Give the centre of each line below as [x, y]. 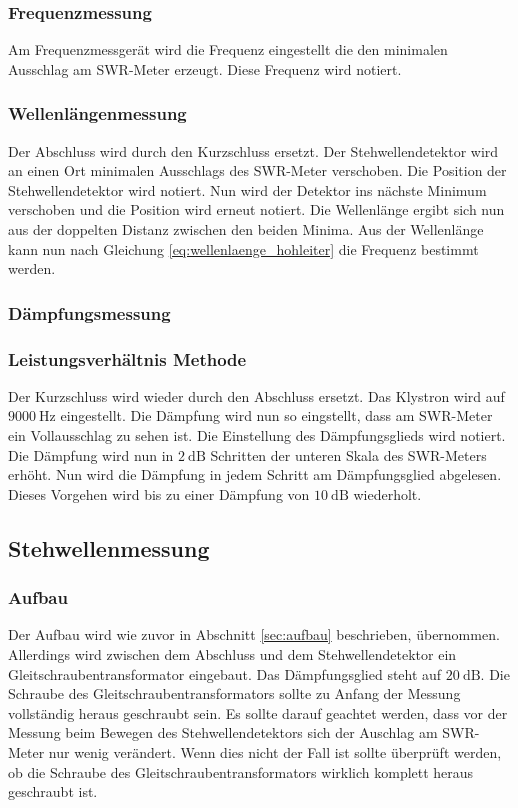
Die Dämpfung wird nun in [91, 454]
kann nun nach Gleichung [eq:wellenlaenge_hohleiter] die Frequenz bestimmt [243, 248]
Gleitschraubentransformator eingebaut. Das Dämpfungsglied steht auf [225, 673]
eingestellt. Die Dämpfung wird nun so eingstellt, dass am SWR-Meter [276, 415]
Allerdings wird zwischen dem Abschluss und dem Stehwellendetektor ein [232, 654]
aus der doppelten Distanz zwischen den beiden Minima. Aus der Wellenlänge [246, 229]
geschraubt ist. [53, 791]
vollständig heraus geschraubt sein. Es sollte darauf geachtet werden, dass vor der [258, 712]
